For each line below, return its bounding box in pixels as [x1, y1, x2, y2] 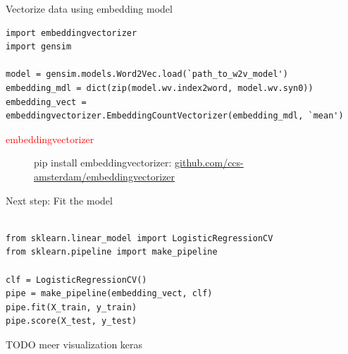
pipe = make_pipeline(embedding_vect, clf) [6, 288, 213, 299]
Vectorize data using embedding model [6, 1, 173, 16]
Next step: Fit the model [6, 193, 113, 207]
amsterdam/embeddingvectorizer [34, 169, 175, 183]
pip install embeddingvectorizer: [34, 155, 172, 170]
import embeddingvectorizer [6, 28, 137, 38]
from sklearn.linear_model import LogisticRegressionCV [6, 233, 273, 243]
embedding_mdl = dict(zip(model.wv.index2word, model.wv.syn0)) [6, 83, 313, 93]
